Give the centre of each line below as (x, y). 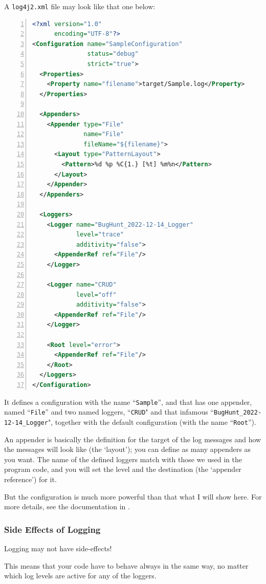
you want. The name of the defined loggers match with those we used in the (123, 459)
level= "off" (96, 295)
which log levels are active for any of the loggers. (80, 576)
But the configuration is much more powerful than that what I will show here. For (133, 496)
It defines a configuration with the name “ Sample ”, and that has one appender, (128, 402)
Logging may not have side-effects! (58, 548)
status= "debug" (113, 54)
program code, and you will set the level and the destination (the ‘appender (123, 469)
